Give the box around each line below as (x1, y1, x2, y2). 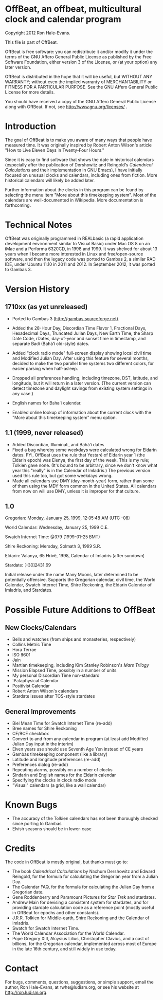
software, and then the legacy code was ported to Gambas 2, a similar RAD (5, 256, 156, 262)
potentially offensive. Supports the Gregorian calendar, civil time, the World (5, 577, 156, 582)
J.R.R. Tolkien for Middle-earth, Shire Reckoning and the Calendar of (12, 915, 150, 921)
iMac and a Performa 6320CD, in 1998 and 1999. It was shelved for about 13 (5, 246, 158, 252)
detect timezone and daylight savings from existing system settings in (12, 385, 152, 391)
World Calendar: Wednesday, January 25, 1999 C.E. (5, 525, 109, 530)
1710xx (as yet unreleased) (5, 303, 88, 311)
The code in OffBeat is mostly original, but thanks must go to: (5, 859, 128, 865)
